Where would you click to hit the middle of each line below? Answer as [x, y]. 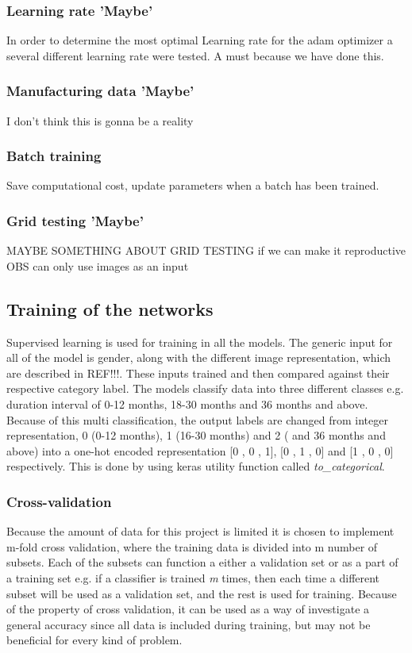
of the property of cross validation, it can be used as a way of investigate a [188, 609]
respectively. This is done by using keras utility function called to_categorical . [196, 466]
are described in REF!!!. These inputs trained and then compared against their [198, 373]
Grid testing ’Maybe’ [75, 220]
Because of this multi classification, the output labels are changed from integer [197, 419]
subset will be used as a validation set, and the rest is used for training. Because [202, 593]
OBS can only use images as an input [98, 265]
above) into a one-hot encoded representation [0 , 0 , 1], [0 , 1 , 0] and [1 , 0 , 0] [200, 450]
